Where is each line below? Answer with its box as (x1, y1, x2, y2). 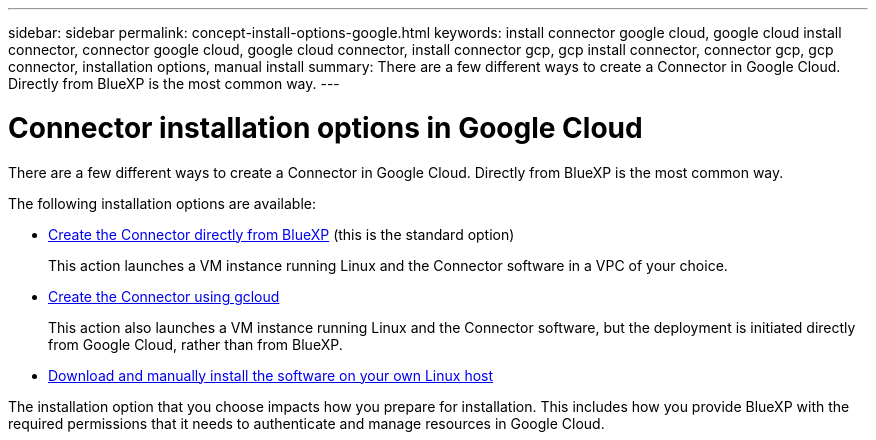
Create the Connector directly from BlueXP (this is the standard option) (48, 225, 515, 243)
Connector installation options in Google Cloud (8, 110, 643, 145)
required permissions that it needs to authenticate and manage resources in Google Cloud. (8, 414, 605, 432)
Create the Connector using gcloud (48, 287, 280, 305)
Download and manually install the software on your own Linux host (48, 366, 494, 384)
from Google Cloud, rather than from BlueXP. (48, 335, 343, 353)
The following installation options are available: (8, 194, 316, 212)
